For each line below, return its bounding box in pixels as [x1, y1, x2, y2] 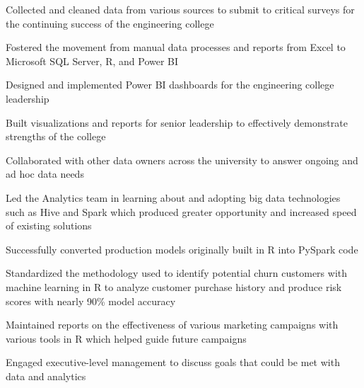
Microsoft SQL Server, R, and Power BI [6, 53, 179, 68]
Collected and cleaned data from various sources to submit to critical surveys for [6, 2, 355, 16]
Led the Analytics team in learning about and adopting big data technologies [6, 190, 341, 205]
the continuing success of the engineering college [6, 16, 214, 30]
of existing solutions [6, 218, 92, 233]
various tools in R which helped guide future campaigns [6, 331, 247, 346]
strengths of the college [6, 129, 106, 144]
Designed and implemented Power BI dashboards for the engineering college [6, 77, 334, 92]
